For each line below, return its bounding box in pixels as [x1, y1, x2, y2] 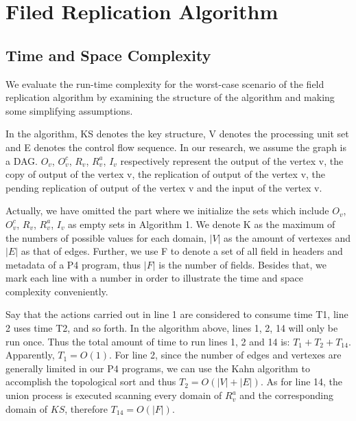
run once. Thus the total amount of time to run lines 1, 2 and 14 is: [5, 334, 290, 348]
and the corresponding [239, 388, 333, 402]
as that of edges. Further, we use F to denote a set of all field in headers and [21, 244, 343, 258]
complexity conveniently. [5, 284, 108, 298]
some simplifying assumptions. [5, 103, 133, 117]
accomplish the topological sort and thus [5, 374, 176, 389]
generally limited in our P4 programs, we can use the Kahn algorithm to [5, 361, 310, 375]
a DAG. [5, 153, 38, 168]
